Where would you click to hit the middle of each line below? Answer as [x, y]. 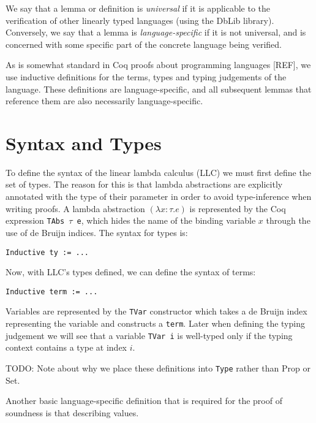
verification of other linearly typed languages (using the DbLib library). [140, 20]
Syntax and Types [84, 143]
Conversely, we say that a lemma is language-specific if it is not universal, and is [156, 32]
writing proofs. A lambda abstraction [75, 208]
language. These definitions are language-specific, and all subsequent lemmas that [159, 89]
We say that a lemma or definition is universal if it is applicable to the [138, 8]
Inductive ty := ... [47, 252]
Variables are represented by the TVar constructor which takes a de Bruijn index [156, 311]
